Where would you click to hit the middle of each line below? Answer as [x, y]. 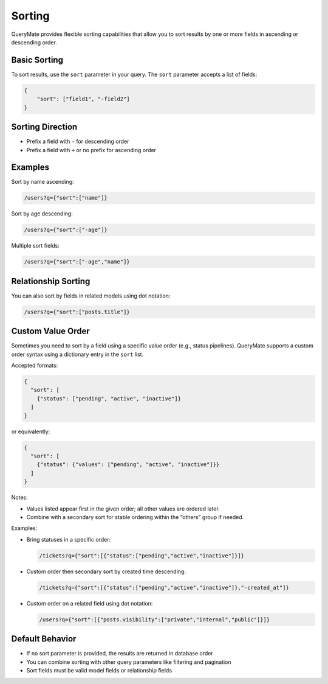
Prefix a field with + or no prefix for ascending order [91, 150]
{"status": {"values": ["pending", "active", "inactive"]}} [128, 465]
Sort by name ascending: [43, 182]
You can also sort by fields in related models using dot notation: [91, 296]
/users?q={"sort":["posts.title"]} [77, 312]
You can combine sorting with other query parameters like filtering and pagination [129, 662]
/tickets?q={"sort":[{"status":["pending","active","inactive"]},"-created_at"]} [164, 588]
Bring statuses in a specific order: [69, 539]
